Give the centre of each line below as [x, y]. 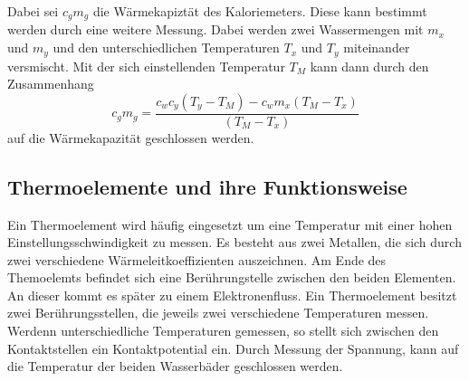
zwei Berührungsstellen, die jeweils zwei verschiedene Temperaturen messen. [218, 313]
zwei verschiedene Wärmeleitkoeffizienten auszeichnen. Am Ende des [197, 259]
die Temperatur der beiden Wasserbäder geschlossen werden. [175, 366]
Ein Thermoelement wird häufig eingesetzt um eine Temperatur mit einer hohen [230, 224]
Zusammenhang [51, 84]
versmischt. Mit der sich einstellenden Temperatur [146, 66]
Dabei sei [33, 11]
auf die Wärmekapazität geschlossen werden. [131, 137]
